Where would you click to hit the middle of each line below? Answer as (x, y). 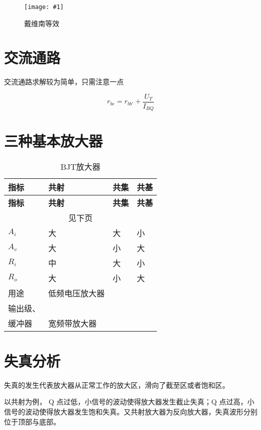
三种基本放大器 (54, 140)
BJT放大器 (80, 166)
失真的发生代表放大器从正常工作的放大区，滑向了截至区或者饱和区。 (117, 385)
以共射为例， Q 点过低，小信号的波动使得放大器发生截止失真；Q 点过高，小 (129, 402)
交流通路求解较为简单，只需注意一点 (64, 82)
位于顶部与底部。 (32, 421)
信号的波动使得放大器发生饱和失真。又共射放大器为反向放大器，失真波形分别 (131, 411)
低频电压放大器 (77, 293)
